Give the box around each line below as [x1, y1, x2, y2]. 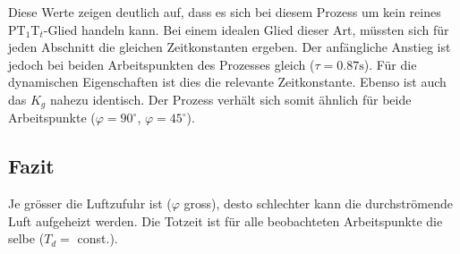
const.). [77, 229, 118, 248]
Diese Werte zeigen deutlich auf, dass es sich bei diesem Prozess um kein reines [8, 3, 441, 21]
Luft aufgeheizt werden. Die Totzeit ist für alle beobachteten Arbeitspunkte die [8, 211, 443, 230]
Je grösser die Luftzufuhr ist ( [8, 194, 172, 213]
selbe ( [8, 229, 45, 248]
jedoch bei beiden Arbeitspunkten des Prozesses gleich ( [8, 55, 315, 73]
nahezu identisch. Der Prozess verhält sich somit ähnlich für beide [49, 89, 412, 108]
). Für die [363, 55, 417, 73]
